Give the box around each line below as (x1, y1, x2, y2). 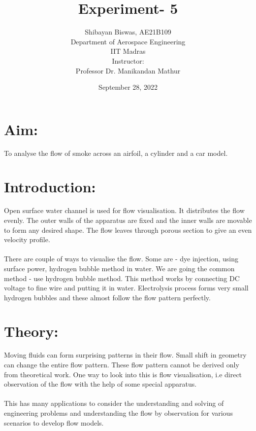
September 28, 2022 (98, 82, 158, 92)
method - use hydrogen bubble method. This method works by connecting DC (4, 273, 240, 283)
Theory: (4, 321, 59, 341)
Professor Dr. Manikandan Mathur (75, 65, 181, 75)
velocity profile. (4, 234, 50, 245)
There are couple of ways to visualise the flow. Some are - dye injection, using (4, 253, 238, 264)
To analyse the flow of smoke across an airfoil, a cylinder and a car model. (4, 147, 228, 158)
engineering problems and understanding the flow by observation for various (4, 407, 233, 418)
